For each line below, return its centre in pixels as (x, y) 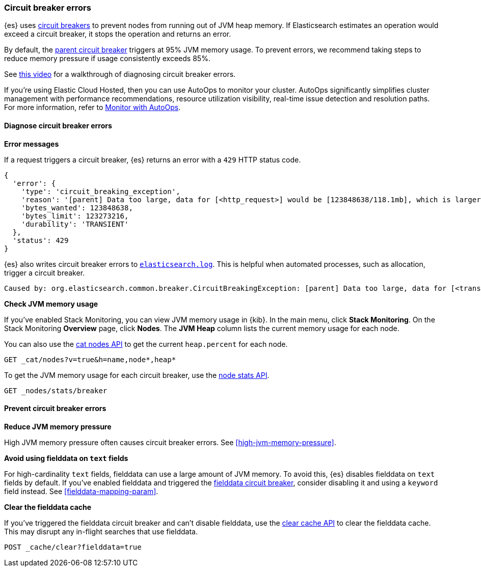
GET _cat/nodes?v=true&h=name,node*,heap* (90, 359)
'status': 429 (41, 240)
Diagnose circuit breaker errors (58, 125)
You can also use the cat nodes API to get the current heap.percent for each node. (146, 344)
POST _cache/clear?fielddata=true (73, 547)
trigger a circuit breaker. (45, 273)
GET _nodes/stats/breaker (56, 390)
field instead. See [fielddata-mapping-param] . (81, 491)
